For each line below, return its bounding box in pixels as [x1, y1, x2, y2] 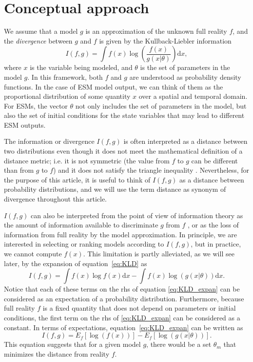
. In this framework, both [27, 71, 103, 82]
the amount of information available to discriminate [4, 220, 158, 230]
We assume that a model [4, 26, 78, 36]
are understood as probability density [129, 71, 241, 82]
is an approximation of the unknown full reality [85, 26, 227, 36]
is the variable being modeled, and [30, 62, 133, 72]
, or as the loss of [188, 220, 239, 230]
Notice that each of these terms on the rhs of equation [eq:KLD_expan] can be [4, 284, 240, 294]
